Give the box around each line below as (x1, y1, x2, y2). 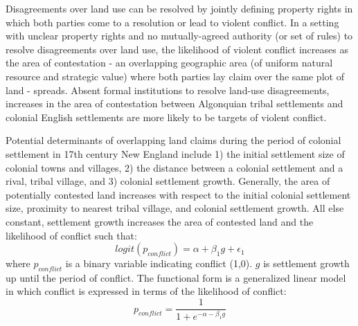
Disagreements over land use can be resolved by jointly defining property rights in (6, 1, 353, 15)
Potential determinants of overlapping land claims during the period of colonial (6, 133, 341, 147)
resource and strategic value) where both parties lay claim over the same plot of (6, 69, 344, 83)
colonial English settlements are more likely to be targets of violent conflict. (6, 109, 327, 124)
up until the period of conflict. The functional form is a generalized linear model (6, 270, 346, 284)
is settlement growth (263, 256, 350, 271)
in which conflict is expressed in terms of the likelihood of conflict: (6, 284, 287, 298)
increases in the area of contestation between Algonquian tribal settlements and (6, 96, 343, 111)
